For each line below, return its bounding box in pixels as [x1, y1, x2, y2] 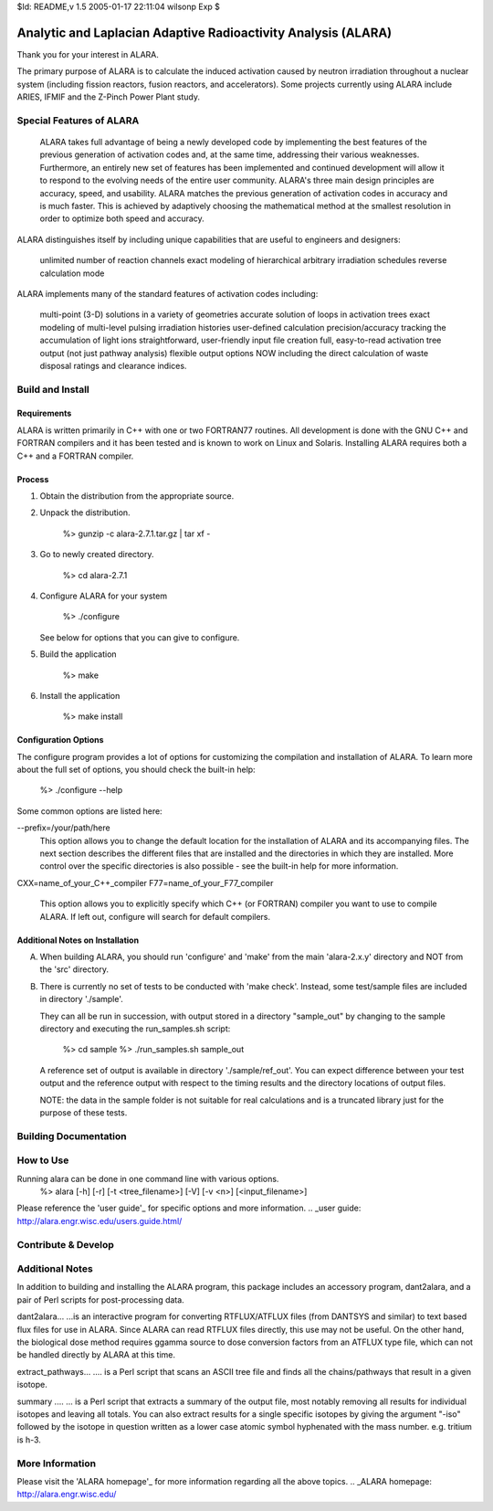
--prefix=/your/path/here [16, 822, 110, 833]
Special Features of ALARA [16, 114, 140, 127]
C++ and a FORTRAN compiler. [16, 450, 134, 461]
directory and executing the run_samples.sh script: [39, 1023, 231, 1034]
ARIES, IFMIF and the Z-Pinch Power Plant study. [16, 91, 201, 102]
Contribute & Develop [16, 1238, 114, 1251]
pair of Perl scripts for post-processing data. [16, 1294, 184, 1305]
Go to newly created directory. [39, 549, 154, 560]
